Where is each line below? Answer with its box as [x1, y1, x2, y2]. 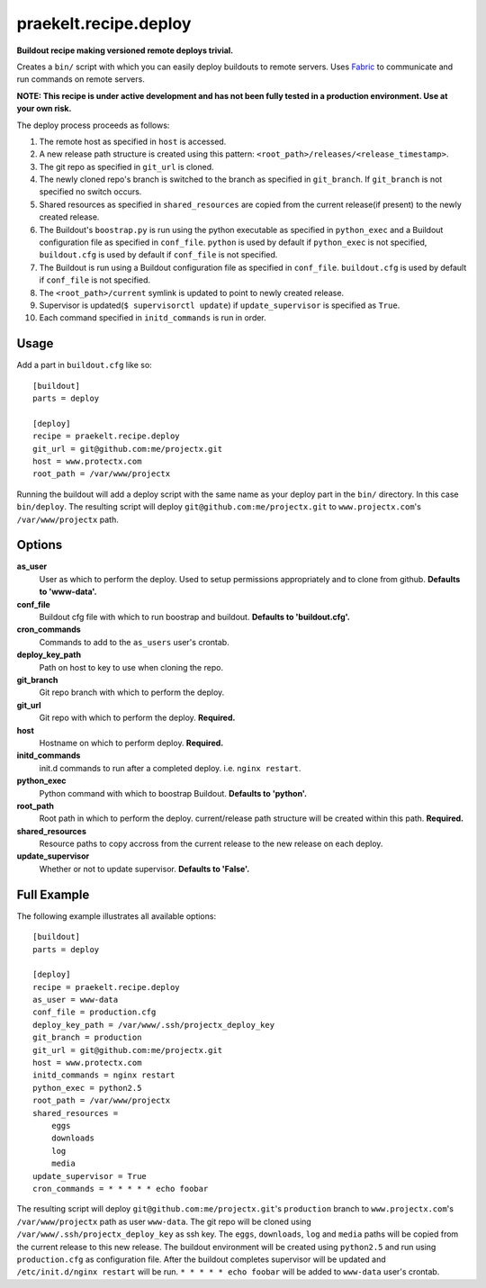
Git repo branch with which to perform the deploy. [39, 687, 225, 698]
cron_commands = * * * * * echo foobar [32, 1184, 209, 1193]
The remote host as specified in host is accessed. [39, 136, 227, 147]
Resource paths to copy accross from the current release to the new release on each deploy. [39, 838, 383, 850]
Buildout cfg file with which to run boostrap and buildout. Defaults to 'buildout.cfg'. [39, 612, 350, 623]
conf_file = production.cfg [32, 1007, 157, 1017]
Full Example [16, 887, 90, 902]
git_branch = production [32, 1032, 142, 1043]
